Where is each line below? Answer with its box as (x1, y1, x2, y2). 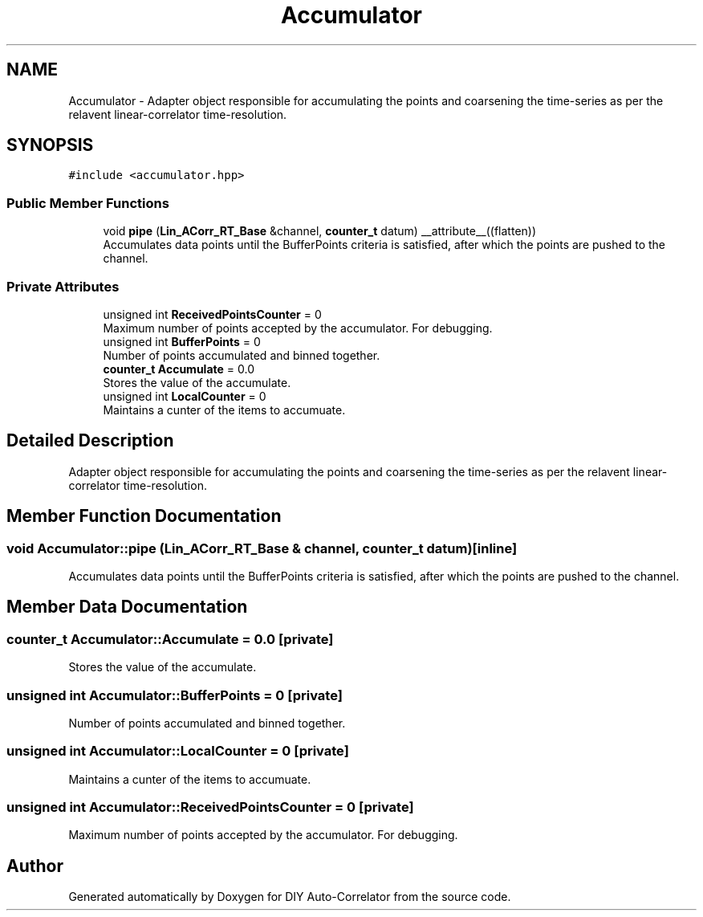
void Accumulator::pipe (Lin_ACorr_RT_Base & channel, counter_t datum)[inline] (6, 540, 518, 556)
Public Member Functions (6, 194, 169, 211)
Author (6, 855, 63, 876)
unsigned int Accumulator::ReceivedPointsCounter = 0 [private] (6, 799, 414, 816)
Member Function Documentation (6, 506, 282, 527)
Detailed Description (6, 430, 174, 451)
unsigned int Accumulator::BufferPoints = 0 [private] (6, 687, 343, 703)
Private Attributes (6, 278, 120, 295)
